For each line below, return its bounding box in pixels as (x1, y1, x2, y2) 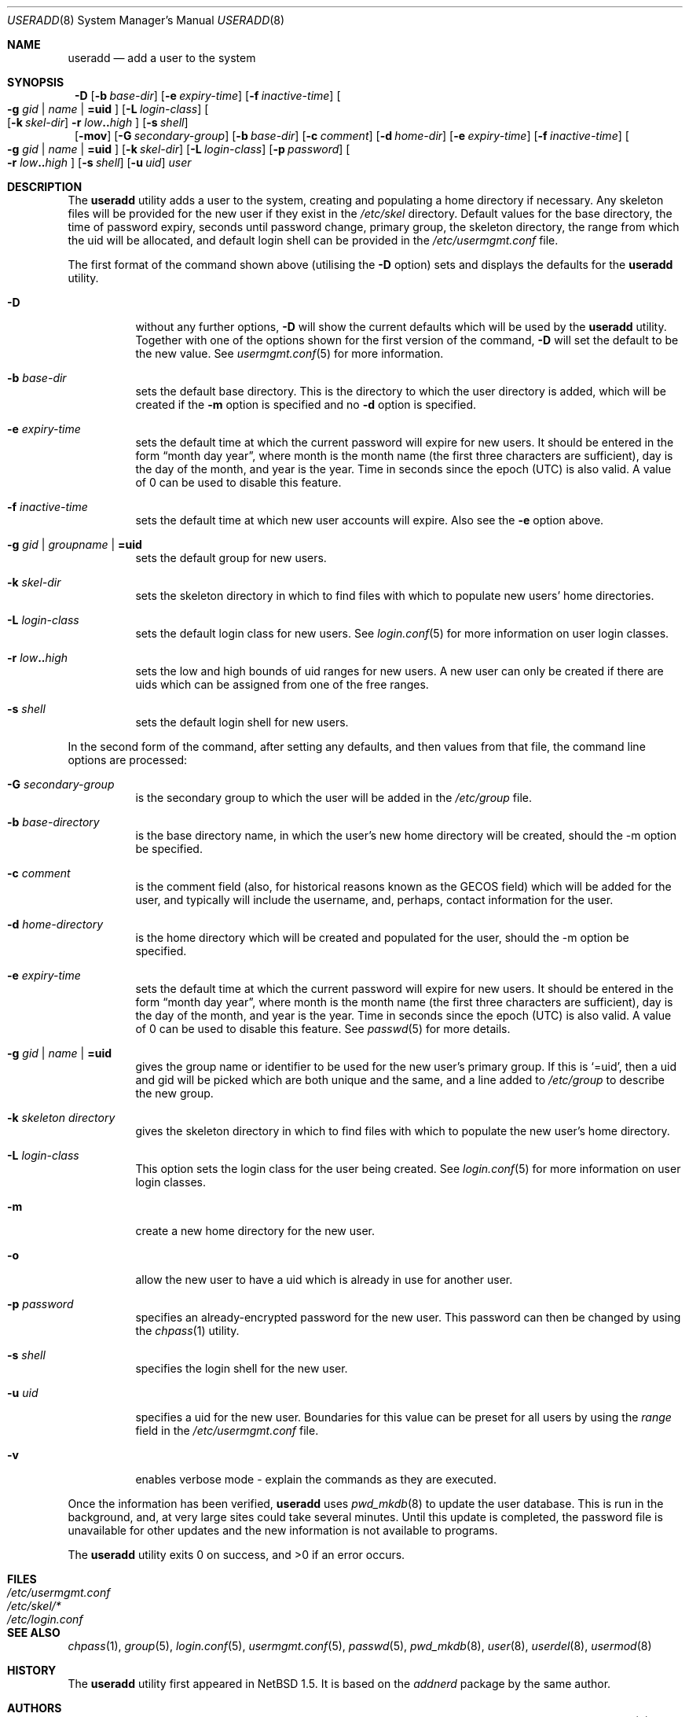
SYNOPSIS (7, 75, 64, 89)
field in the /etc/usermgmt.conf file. (135, 1424, 319, 1437)
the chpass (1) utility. (135, 1324, 240, 1337)
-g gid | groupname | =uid (7, 538, 142, 551)
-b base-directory (7, 815, 100, 829)
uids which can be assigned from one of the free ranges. (135, 678, 429, 691)
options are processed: (68, 753, 188, 767)
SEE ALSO (7, 1626, 60, 1639)
